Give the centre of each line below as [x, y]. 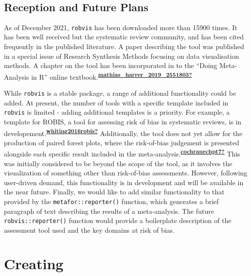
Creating [34, 263]
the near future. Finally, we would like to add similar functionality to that [114, 192]
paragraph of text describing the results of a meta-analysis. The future [109, 211]
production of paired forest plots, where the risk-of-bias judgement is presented [122, 142]
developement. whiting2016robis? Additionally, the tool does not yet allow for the [123, 132]
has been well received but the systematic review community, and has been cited [124, 37]
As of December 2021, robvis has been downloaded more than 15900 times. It [121, 27]
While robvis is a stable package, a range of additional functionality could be [120, 93]
